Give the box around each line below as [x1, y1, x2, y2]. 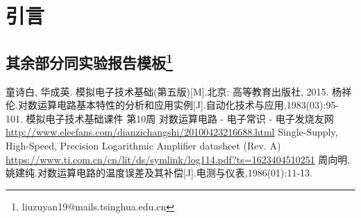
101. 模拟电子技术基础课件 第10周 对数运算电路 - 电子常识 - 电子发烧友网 [6, 111, 334, 125]
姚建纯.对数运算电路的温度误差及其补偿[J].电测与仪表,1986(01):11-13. [6, 165, 312, 180]
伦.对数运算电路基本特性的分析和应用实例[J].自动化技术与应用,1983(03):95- [6, 98, 339, 112]
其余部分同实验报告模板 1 [6, 48, 174, 73]
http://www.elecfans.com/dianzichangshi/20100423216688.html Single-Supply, [6, 125, 338, 139]
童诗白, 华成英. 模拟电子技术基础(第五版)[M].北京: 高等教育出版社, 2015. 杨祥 [6, 84, 352, 98]
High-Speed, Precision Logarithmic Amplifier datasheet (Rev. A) [6, 138, 281, 152]
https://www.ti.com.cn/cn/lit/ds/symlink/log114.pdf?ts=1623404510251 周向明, [6, 152, 351, 166]
